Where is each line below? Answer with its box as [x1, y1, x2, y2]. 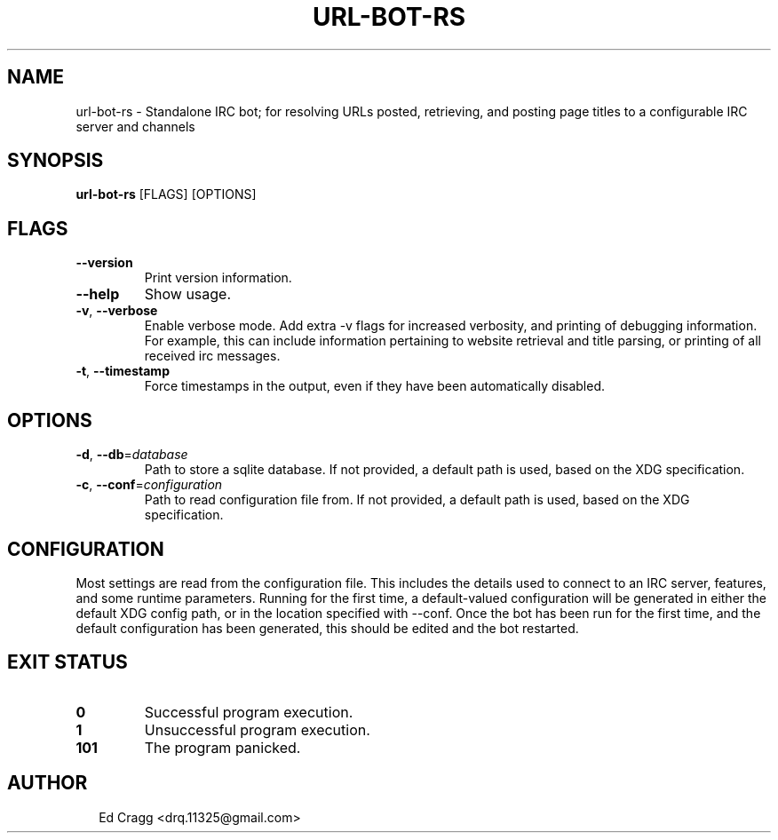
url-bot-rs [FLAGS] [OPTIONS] [75, 186, 257, 202]
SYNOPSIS [7, 149, 104, 172]
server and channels [75, 118, 195, 134]
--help [75, 285, 120, 304]
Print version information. [144, 270, 292, 286]
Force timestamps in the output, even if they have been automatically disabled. [144, 378, 606, 394]
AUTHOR [7, 772, 88, 795]
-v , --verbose [75, 303, 158, 319]
